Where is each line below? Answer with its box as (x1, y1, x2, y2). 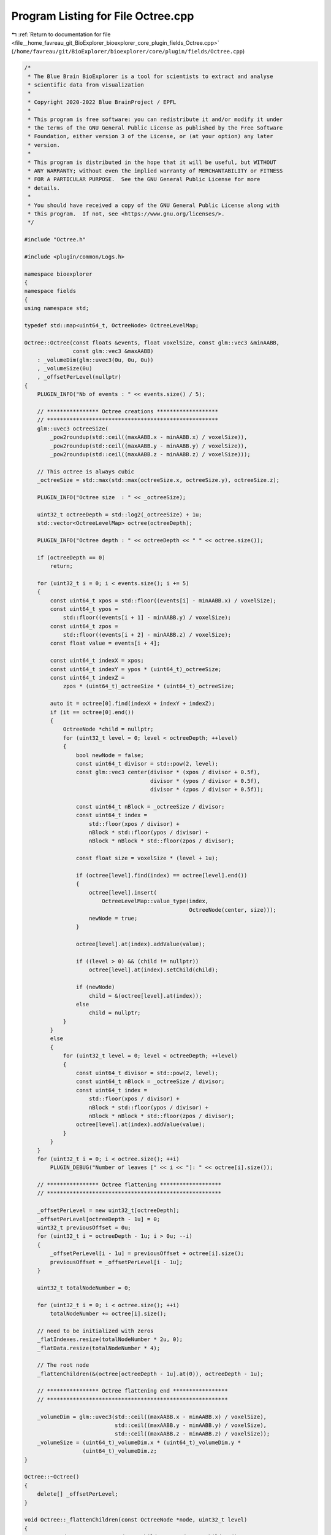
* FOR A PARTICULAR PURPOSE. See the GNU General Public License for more (28, 176, 261, 183)
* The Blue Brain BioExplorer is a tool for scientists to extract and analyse (28, 72, 273, 80)
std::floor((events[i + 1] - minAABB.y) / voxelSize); (63, 614, 232, 621)
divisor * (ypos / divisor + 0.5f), (150, 777, 261, 784)
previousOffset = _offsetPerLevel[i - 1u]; (50, 1259, 183, 1265)
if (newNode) (75, 984, 115, 991)
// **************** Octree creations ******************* (37, 408, 219, 414)
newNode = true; (89, 915, 138, 922)
